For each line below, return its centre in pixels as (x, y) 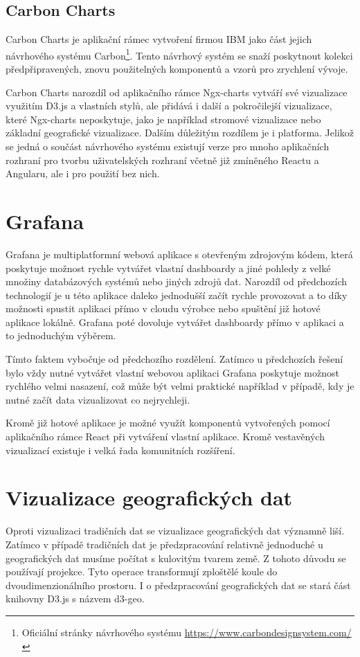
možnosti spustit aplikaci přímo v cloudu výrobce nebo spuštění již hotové (163, 308)
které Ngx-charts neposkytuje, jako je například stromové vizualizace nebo (163, 119)
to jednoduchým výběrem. (61, 335)
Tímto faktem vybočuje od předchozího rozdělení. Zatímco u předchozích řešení (174, 359)
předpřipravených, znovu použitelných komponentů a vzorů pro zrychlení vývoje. (177, 69)
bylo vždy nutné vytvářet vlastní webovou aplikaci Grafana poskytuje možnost (172, 372)
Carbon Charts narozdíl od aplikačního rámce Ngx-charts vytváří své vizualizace (177, 92)
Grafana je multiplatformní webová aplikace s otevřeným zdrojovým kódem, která (179, 254)
